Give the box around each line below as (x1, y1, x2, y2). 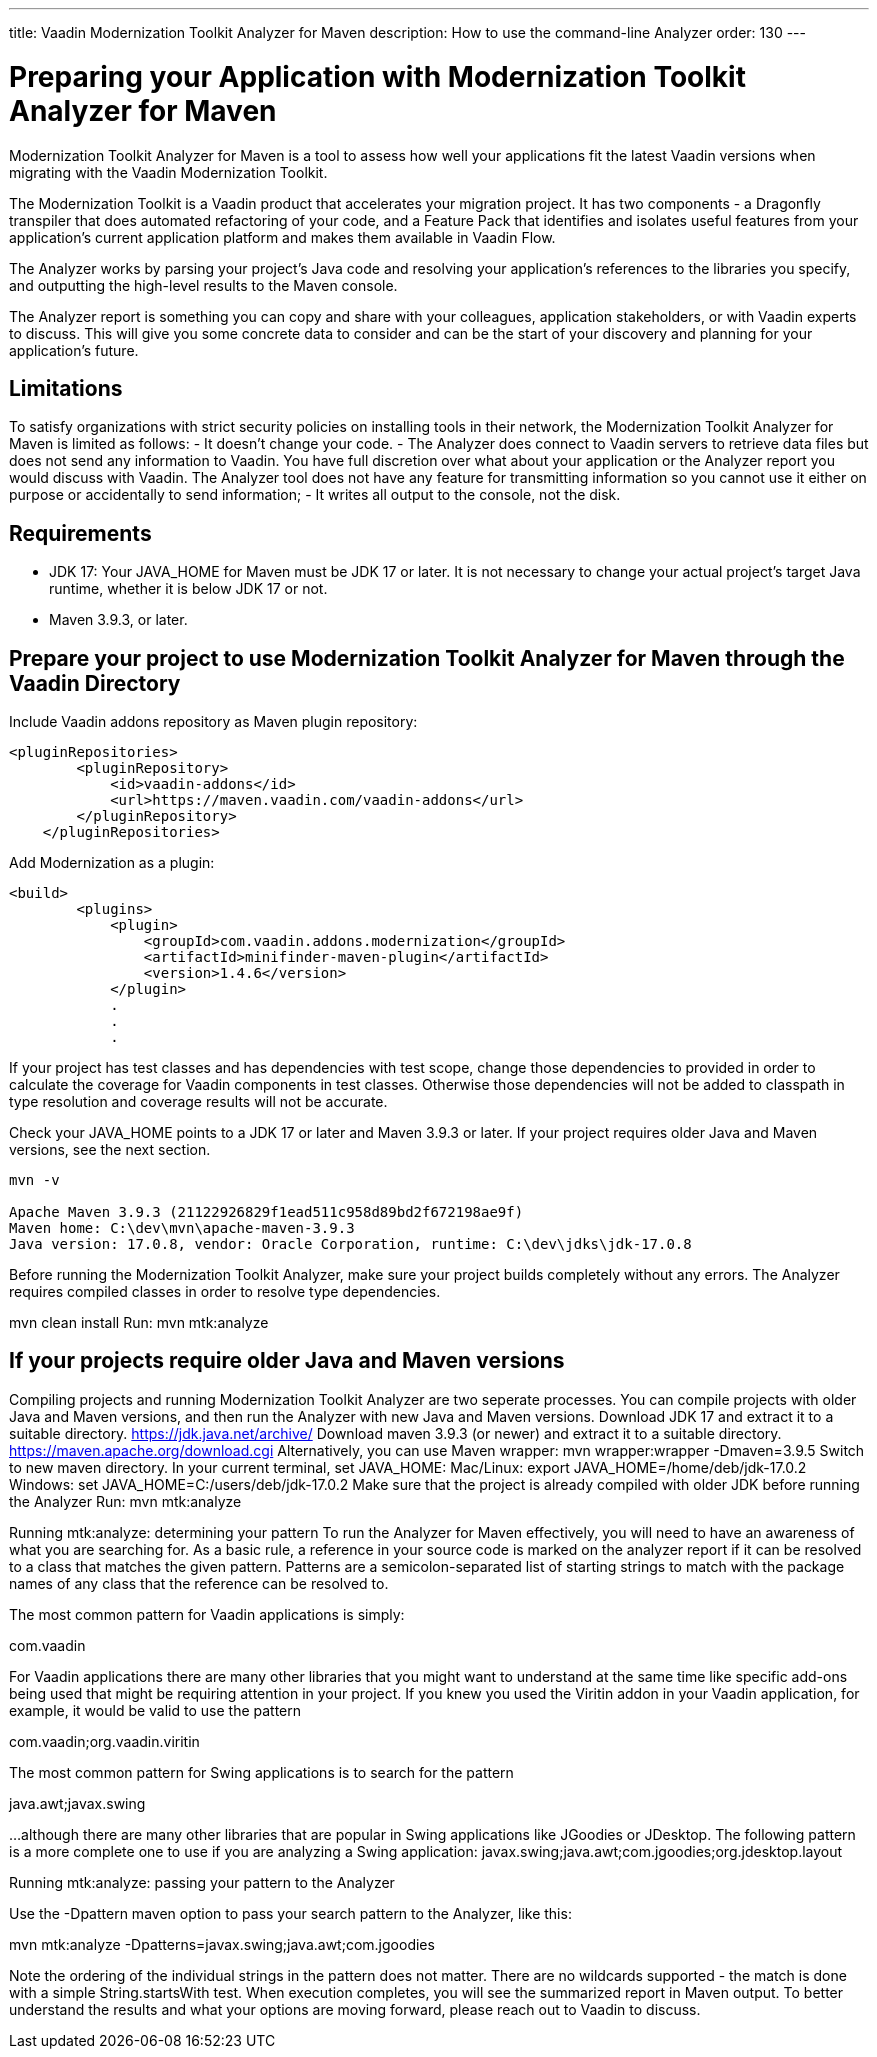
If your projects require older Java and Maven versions (9, 1348, 565, 1374)
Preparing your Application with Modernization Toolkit (9, 59, 746, 94)
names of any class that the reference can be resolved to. (9, 1574, 389, 1592)
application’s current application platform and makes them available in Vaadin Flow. (9, 228, 556, 246)
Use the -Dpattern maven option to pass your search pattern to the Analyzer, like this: (9, 1904, 572, 1922)
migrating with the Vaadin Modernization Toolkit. (9, 163, 328, 181)
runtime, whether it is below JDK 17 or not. (49, 580, 328, 598)
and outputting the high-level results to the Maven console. (9, 276, 398, 294)
